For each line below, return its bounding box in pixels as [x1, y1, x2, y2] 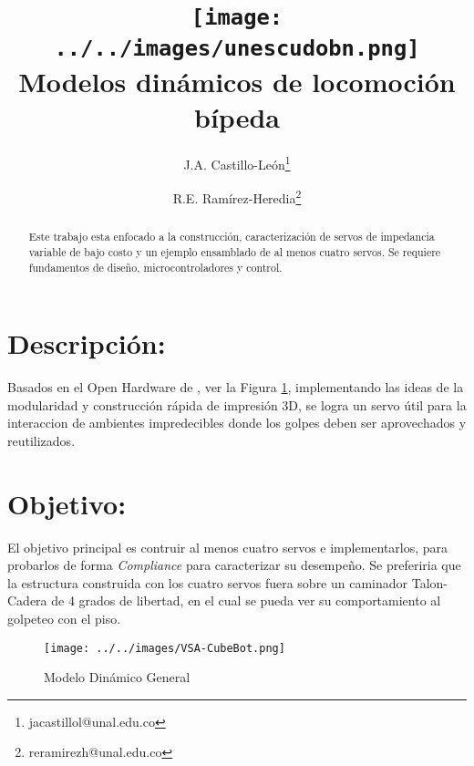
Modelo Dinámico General [44, 668, 191, 687]
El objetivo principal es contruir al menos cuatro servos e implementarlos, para [7, 537, 448, 556]
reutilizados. [7, 430, 76, 450]
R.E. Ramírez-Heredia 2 [172, 186, 302, 207]
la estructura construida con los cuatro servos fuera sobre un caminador [7, 573, 408, 592]
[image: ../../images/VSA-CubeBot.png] [44, 641, 285, 655]
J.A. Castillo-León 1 [183, 151, 291, 173]
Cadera [7, 591, 47, 610]
